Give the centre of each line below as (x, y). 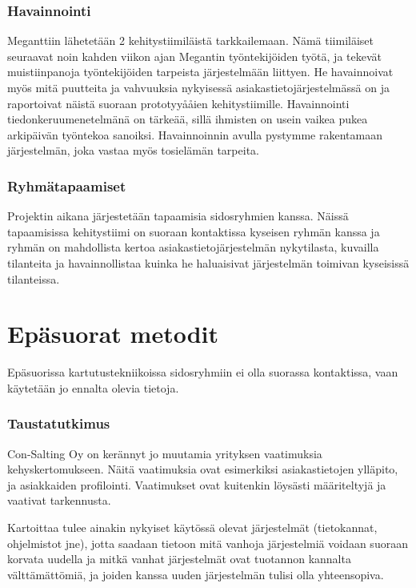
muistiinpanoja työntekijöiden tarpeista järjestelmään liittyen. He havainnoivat (200, 72)
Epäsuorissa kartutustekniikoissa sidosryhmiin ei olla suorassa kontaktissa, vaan (203, 372)
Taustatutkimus (59, 423)
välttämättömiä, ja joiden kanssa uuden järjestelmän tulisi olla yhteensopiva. (196, 574)
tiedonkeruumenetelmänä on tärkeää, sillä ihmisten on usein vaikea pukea (188, 119)
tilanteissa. (34, 278)
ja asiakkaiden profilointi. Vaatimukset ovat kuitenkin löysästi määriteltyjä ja (197, 484)
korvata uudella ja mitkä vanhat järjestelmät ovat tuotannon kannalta (179, 559)
